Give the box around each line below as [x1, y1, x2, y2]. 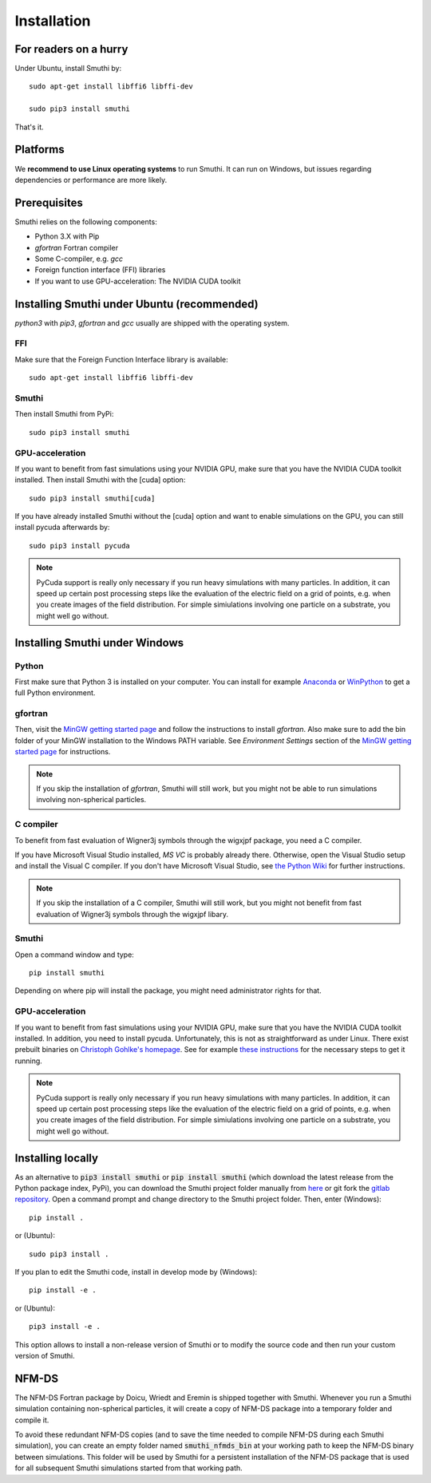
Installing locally [14, 1151, 99, 1165]
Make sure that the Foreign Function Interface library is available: [14, 354, 229, 364]
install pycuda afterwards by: [14, 523, 110, 532]
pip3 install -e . [29, 1322, 101, 1331]
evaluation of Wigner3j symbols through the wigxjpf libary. [36, 909, 229, 919]
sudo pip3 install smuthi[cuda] [29, 493, 156, 503]
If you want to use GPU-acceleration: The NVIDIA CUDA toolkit [34, 276, 241, 286]
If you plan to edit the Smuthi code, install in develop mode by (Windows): [14, 1267, 258, 1276]
